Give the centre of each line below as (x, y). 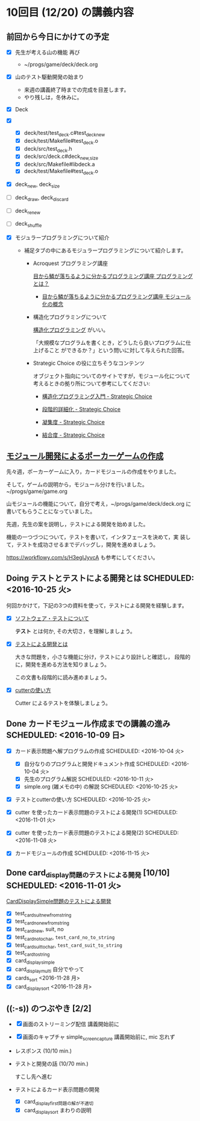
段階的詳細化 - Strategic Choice (81, 410)
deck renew (28, 211)
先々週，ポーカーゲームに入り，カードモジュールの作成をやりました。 (93, 472)
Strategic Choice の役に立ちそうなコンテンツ (89, 363)
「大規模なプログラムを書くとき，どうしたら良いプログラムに (109, 343)
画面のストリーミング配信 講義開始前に (71, 1024)
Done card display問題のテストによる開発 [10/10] (88, 873)
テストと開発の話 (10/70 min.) (52, 1064)
